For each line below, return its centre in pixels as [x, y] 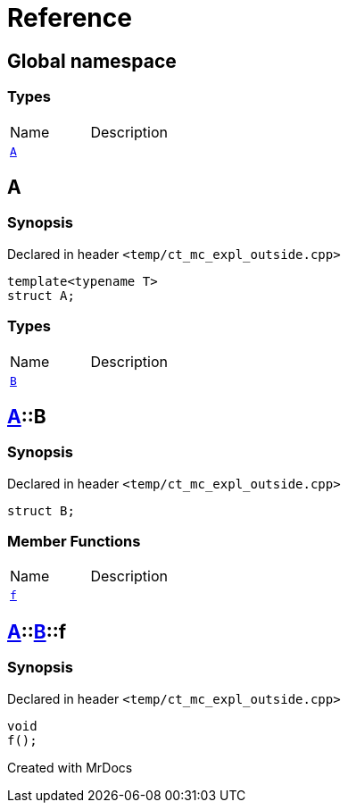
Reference [70, 18]
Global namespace [92, 61]
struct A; [41, 295]
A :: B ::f [37, 631]
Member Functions [74, 542]
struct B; [41, 510]
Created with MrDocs [70, 767]
